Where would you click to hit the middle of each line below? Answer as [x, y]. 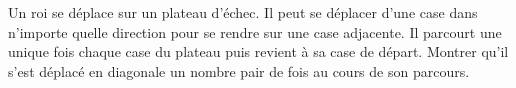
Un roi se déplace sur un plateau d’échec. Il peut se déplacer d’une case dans [243, 12]
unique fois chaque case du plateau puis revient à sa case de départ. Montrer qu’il [258, 51]
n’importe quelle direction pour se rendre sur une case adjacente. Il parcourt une [255, 31]
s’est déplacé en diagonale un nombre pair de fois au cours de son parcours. [239, 70]
